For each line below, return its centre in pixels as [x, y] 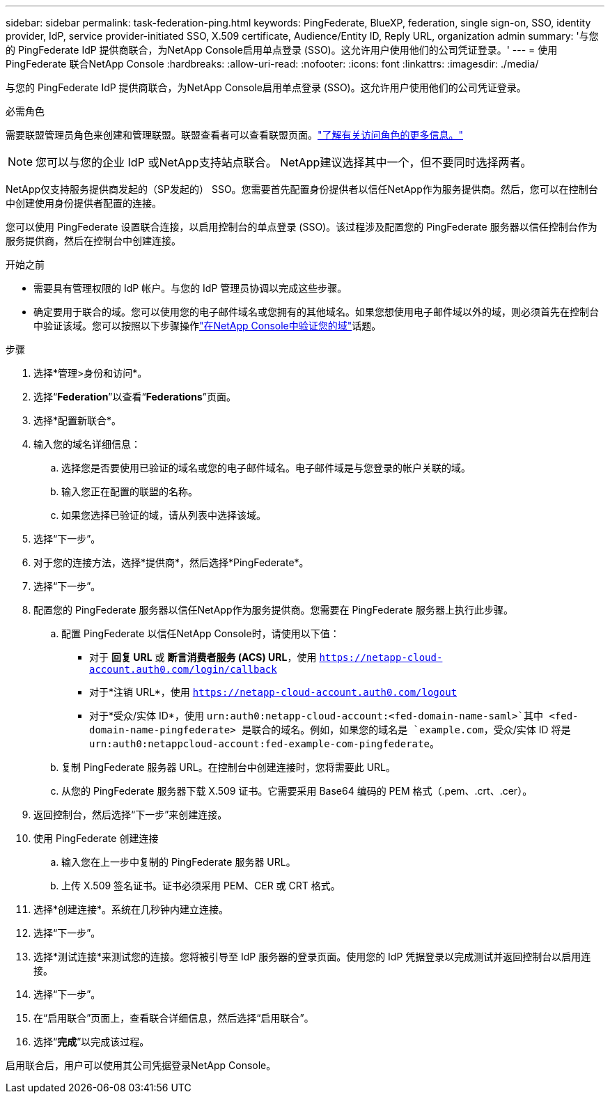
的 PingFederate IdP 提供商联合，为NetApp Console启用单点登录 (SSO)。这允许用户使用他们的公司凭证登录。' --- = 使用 [282, 50]
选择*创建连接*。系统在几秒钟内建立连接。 [131, 909]
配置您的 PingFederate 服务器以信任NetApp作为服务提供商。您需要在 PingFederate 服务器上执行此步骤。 [273, 610]
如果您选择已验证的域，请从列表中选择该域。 [164, 515]
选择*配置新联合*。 [78, 420]
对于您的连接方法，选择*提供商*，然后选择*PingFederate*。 [171, 562]
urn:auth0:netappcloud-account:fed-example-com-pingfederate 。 [264, 743]
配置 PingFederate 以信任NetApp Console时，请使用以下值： [201, 633]
